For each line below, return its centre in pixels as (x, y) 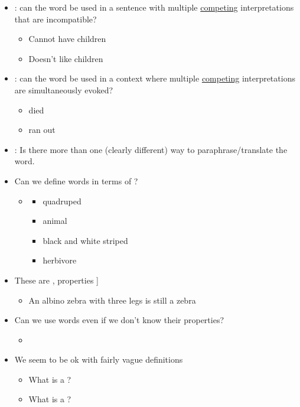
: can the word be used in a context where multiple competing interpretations (155, 78)
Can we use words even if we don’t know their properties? (119, 320)
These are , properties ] (56, 280)
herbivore (60, 260)
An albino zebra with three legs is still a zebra (112, 300)
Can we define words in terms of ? (76, 180)
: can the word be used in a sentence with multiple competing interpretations (154, 7)
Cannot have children (67, 39)
